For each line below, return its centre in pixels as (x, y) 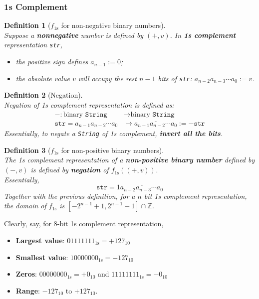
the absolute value (43, 78)
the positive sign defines (52, 62)
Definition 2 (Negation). (43, 95)
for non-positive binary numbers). (113, 150)
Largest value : (40, 240)
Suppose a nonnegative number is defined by (74, 35)
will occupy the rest (107, 78)
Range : (28, 290)
